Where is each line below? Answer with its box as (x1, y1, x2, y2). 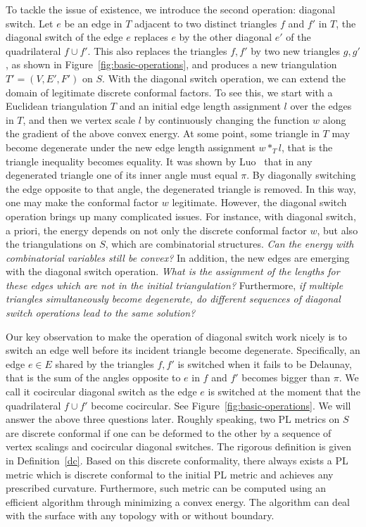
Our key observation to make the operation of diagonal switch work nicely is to (6, 329, 347, 343)
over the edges (290, 99, 352, 113)
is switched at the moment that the (208, 384, 360, 399)
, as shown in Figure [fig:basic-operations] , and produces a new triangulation (6, 57, 337, 72)
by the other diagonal (179, 30, 272, 44)
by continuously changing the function (144, 112, 310, 127)
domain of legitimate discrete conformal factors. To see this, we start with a (6, 84, 333, 99)
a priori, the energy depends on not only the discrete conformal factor (6, 222, 307, 237)
